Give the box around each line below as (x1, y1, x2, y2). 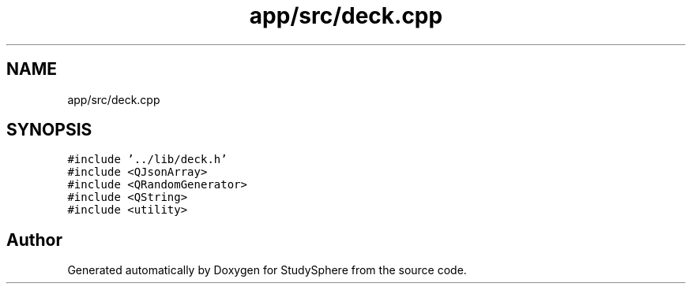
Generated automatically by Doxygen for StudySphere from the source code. (67, 263, 467, 277)
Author (6, 229, 62, 250)
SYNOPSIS (6, 120, 92, 140)
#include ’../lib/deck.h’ (67, 153, 228, 166)
